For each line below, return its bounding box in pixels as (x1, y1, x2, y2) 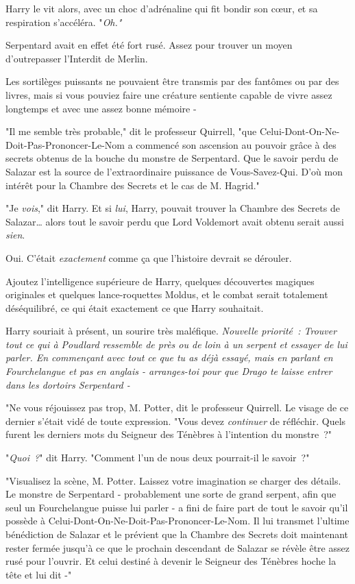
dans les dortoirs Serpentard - (5, 377, 130, 391)
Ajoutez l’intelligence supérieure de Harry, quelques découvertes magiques (5, 273, 315, 288)
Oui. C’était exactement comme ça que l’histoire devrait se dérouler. (5, 250, 292, 265)
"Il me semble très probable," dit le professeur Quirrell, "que (5, 124, 257, 138)
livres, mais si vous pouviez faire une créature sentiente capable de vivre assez (5, 87, 332, 101)
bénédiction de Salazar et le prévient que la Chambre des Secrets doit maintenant (5, 527, 349, 541)
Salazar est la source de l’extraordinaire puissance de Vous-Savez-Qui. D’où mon (5, 164, 343, 178)
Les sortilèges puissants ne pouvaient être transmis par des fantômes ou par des (5, 74, 339, 88)
